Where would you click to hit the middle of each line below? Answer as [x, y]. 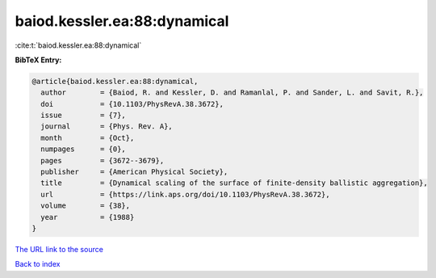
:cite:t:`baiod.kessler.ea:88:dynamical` [78, 45]
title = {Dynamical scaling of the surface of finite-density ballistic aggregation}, [234, 183]
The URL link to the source [59, 249]
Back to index [38, 264]
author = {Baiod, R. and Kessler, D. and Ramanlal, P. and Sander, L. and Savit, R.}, [232, 93]
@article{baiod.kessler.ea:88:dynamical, [115, 81]
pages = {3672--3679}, [103, 160]
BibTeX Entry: [38, 60]
